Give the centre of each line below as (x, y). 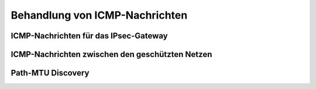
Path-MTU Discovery (50, 73)
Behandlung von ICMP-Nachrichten (99, 15)
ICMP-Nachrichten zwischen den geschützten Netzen (111, 54)
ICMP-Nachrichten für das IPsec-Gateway (89, 36)
